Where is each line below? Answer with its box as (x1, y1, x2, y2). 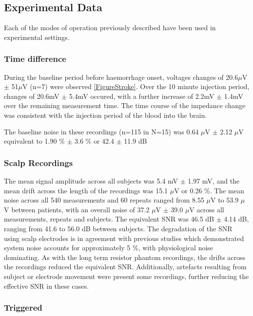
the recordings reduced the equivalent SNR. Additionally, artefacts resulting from (4, 261, 247, 272)
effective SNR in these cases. (4, 280, 89, 291)
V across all (189, 204, 224, 214)
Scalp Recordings (4, 156, 73, 168)
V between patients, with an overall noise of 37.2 (4, 204, 150, 214)
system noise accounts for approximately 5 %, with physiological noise (4, 242, 214, 253)
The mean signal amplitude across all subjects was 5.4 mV (4, 175, 178, 186)
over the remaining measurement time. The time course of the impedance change (4, 100, 246, 111)
